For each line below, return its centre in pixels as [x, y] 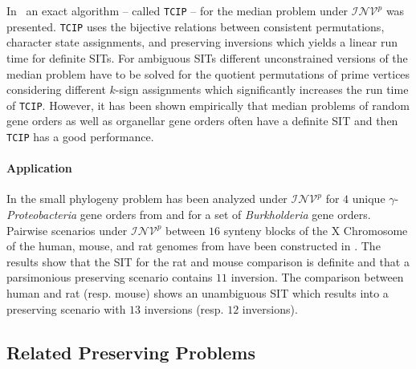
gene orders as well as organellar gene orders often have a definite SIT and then [202, 121]
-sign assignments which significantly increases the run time [262, 89]
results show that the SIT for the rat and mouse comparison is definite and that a [208, 261]
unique [369, 199]
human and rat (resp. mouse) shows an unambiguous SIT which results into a [198, 292]
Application [39, 168]
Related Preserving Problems [131, 352]
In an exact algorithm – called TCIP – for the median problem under [177, 10]
